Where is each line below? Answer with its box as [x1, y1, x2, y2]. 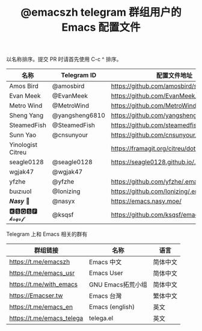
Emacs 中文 [89, 258, 122, 267]
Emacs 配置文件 [61, 20, 141, 34]
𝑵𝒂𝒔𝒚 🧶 [9, 197, 30, 205]
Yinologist [9, 141, 38, 149]
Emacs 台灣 [89, 292, 122, 300]
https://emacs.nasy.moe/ [111, 197, 182, 205]
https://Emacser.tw [9, 291, 63, 300]
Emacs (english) [89, 303, 135, 311]
